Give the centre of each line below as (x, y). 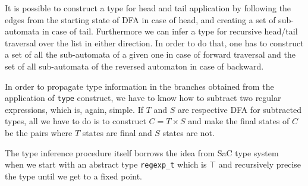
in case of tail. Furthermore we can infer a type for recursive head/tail (170, 31)
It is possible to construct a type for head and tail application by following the (148, 8)
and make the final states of (239, 121)
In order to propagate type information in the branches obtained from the (139, 86)
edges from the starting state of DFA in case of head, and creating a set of (140, 19)
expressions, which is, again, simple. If (74, 109)
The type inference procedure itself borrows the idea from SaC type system (142, 152)
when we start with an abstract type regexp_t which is (106, 164)
